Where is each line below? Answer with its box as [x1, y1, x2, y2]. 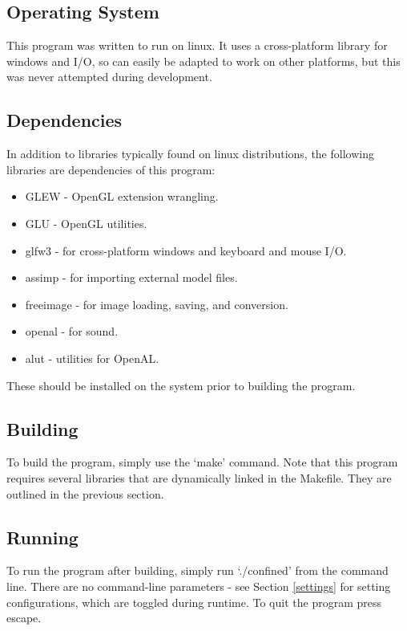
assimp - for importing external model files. [25, 269, 238, 286]
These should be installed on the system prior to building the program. [6, 377, 356, 393]
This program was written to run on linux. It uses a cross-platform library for [6, 37, 388, 54]
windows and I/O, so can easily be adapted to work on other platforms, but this [6, 52, 401, 69]
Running [6, 524, 79, 549]
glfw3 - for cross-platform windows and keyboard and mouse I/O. [25, 242, 347, 259]
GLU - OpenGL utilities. [25, 214, 147, 231]
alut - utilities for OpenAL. [25, 349, 159, 366]
